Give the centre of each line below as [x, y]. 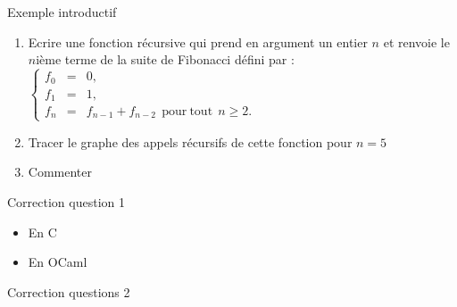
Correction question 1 [66, 201]
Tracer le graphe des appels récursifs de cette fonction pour [190, 141]
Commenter [60, 172]
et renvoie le [416, 41]
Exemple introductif [62, 12]
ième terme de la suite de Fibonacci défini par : [165, 59]
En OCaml [58, 262]
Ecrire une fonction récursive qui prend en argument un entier [198, 41]
